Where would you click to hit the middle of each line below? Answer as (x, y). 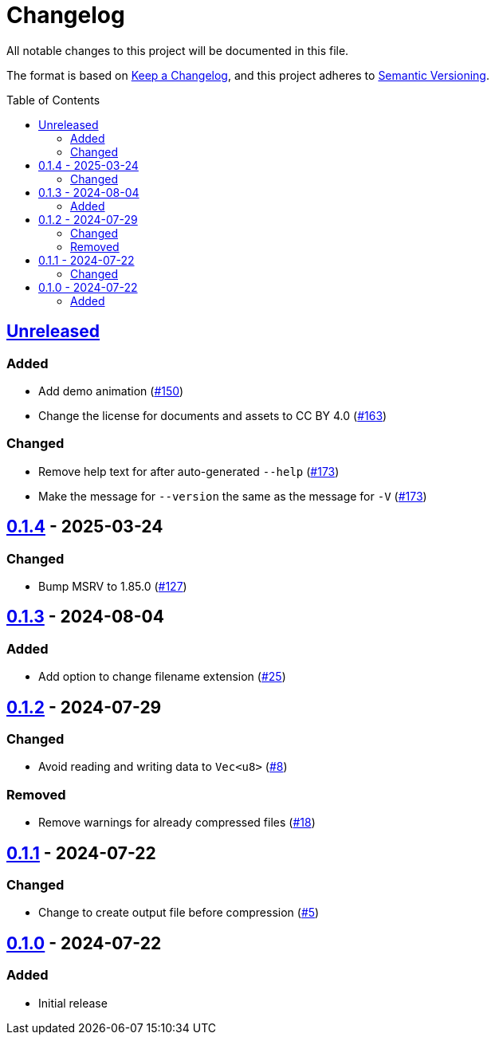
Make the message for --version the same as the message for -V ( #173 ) (233, 496)
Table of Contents (53, 100)
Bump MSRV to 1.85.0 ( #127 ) (113, 586)
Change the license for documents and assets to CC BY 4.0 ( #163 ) (213, 415)
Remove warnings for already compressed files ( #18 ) (177, 823)
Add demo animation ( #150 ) (111, 391)
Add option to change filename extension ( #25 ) (162, 677)
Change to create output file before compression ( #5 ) (179, 913)
